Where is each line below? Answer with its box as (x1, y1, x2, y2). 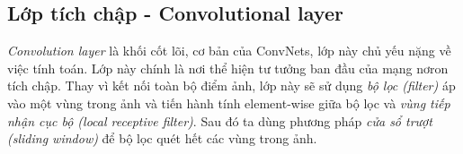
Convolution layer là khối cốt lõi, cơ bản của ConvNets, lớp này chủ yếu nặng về (7, 41, 451, 60)
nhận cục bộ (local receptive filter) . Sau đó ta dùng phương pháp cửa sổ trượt (7, 111, 432, 130)
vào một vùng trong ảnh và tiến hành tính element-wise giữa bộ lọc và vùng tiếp (7, 93, 450, 112)
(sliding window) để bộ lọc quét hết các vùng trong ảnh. (7, 129, 317, 148)
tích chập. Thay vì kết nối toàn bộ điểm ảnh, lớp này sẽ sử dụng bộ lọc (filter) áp (7, 76, 456, 95)
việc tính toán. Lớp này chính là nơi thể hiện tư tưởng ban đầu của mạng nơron (7, 58, 449, 77)
